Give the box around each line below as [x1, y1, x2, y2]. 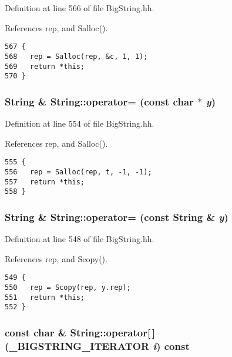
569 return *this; [5, 62, 85, 71]
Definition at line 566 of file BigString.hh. [5, 2, 154, 14]
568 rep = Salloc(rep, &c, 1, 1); [5, 52, 148, 61]
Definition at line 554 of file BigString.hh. [5, 117, 154, 130]
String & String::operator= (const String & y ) [5, 209, 228, 224]
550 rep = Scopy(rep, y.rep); [5, 283, 131, 292]
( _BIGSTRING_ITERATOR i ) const [5, 338, 190, 353]
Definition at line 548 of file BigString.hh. [5, 233, 154, 245]
